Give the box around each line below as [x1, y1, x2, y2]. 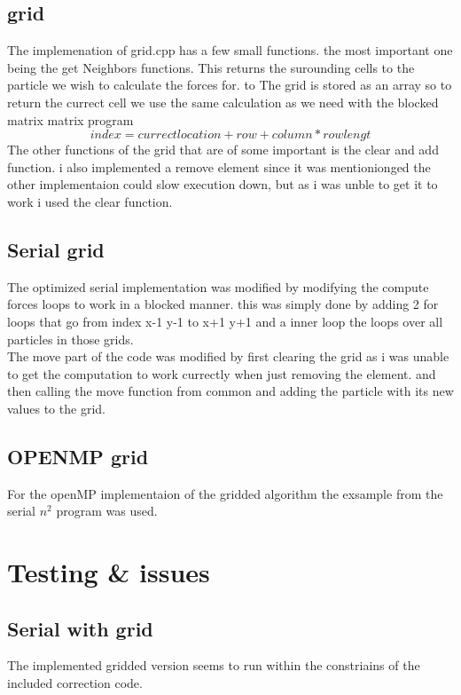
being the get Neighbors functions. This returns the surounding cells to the [7, 58, 415, 76]
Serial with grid [7, 614, 153, 642]
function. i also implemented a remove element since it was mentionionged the [7, 157, 431, 176]
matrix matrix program [7, 110, 134, 129]
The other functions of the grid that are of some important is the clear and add [7, 140, 439, 159]
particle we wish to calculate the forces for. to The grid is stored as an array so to [7, 75, 452, 94]
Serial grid [7, 235, 105, 263]
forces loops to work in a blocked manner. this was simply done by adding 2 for [7, 295, 439, 313]
